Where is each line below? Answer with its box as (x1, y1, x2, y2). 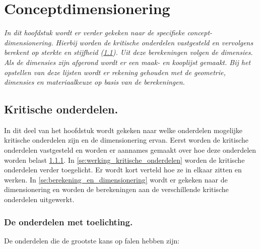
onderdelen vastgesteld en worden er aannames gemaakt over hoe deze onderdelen (4, 145, 256, 155)
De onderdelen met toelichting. (4, 215, 133, 228)
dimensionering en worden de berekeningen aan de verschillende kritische (4, 184, 229, 195)
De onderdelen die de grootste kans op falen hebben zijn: (4, 235, 180, 245)
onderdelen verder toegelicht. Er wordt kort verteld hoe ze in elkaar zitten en (4, 164, 242, 175)
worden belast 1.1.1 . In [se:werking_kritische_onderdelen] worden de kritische (4, 154, 245, 165)
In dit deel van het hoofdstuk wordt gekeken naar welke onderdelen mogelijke (4, 125, 243, 135)
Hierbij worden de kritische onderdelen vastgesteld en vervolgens (55, 37, 253, 47)
